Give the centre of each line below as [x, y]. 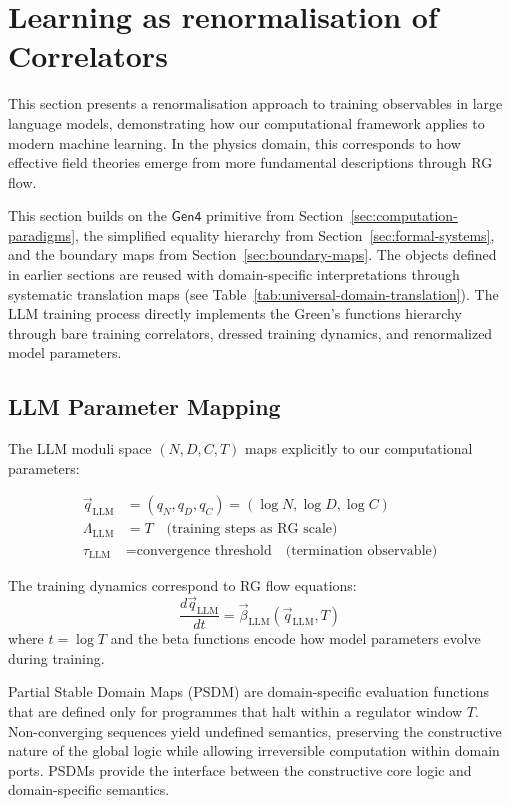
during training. [56, 657]
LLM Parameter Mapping [144, 406]
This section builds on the [87, 215]
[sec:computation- [404, 215]
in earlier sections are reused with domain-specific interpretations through [234, 274]
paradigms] [42, 234]
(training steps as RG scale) [252, 529]
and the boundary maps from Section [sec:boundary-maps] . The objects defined [252, 254]
